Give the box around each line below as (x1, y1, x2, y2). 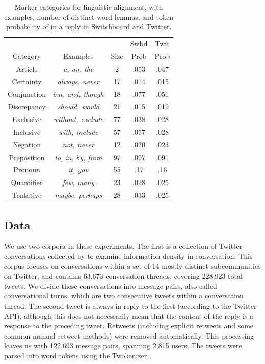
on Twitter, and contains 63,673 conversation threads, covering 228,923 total (4, 270, 243, 281)
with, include (58, 126, 98, 137)
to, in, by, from (55, 151, 102, 162)
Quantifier (11, 177, 43, 188)
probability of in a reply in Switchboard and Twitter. (6, 21, 172, 32)
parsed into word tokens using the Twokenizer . (4, 350, 151, 360)
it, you (68, 164, 89, 175)
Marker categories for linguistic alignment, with (14, 2, 163, 12)
